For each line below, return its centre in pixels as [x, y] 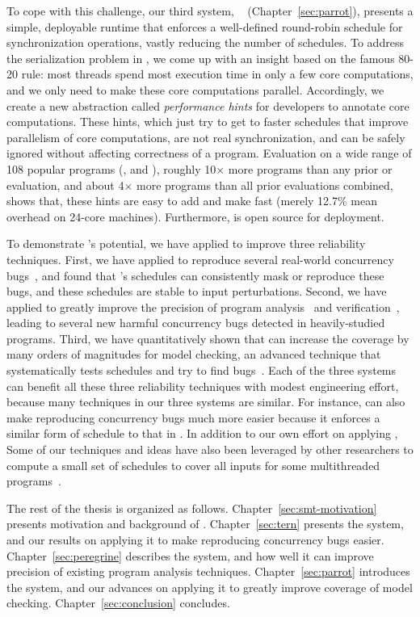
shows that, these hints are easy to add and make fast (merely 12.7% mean [192, 201]
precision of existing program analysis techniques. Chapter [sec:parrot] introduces [208, 571]
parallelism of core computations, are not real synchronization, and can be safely [206, 137]
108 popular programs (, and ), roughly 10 [111, 168]
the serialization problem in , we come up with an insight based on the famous [201, 58]
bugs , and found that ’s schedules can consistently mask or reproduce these [195, 275]
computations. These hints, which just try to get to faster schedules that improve [208, 122]
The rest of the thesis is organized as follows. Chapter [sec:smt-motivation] [192, 508]
